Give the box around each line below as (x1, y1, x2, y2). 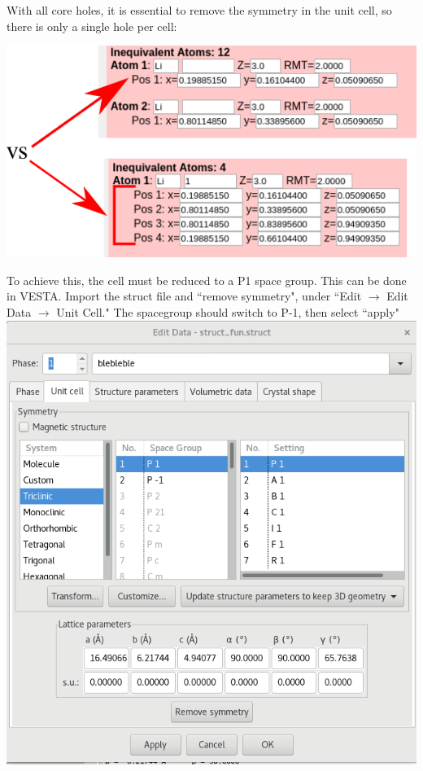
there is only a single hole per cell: (7, 17, 177, 34)
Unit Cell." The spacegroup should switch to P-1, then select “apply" (56, 304, 399, 321)
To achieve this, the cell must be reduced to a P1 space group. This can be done (7, 271, 407, 288)
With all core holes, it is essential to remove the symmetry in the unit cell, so (7, 2, 392, 18)
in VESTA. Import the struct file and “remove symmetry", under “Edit (7, 287, 362, 304)
